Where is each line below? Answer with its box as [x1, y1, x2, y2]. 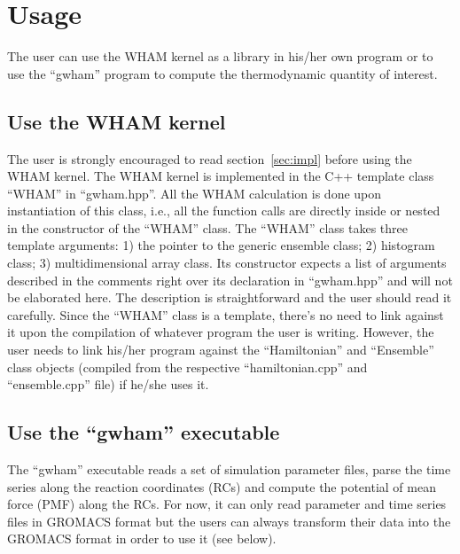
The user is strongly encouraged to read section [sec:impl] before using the [7, 149, 412, 168]
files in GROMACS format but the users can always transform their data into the [7, 511, 451, 530]
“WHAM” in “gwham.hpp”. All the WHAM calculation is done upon [7, 183, 382, 202]
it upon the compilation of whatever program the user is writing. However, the [7, 323, 434, 341]
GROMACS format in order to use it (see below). [7, 529, 277, 548]
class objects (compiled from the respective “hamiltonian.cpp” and [7, 357, 368, 376]
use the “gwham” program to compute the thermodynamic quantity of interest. [7, 64, 438, 82]
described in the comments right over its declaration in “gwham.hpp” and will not [7, 270, 453, 289]
